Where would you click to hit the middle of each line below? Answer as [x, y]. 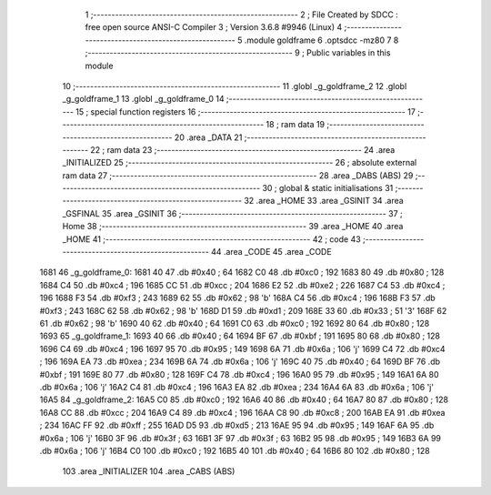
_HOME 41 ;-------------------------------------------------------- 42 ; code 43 [211, 239]
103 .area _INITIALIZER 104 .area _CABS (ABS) [149, 471]
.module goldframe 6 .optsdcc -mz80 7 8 [321, 40]
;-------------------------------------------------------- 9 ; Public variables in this [238, 53]
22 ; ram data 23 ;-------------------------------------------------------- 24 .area [243, 149]
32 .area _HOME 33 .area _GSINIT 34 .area [324, 201]
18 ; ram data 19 [296, 125]
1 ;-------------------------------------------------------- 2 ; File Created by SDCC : [242, 15]
